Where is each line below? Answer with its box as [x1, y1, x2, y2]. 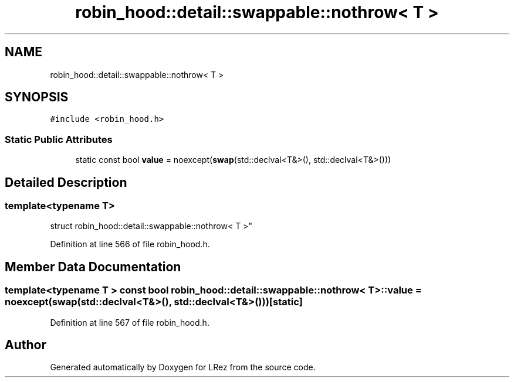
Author [5, 337, 46, 353]
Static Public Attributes [5, 133, 113, 145]
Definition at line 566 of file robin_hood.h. [50, 239, 210, 250]
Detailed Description [5, 175, 127, 190]
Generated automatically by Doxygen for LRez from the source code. [50, 362, 316, 373]
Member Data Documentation [5, 259, 181, 274]
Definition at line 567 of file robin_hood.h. [50, 317, 209, 328]
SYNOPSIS [5, 90, 69, 105]
